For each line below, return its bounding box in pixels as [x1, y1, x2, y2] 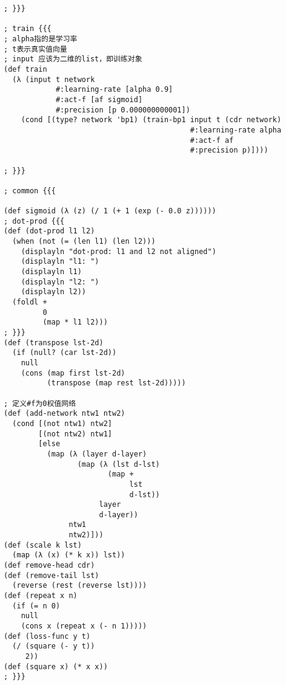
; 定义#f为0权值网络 [4, 399, 76, 408]
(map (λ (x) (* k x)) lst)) [12, 551, 125, 560]
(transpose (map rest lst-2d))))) [47, 379, 186, 388]
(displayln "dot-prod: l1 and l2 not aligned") [21, 247, 216, 256]
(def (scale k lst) [4, 540, 82, 549]
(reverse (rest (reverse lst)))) [12, 581, 147, 590]
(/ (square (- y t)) [12, 642, 95, 651]
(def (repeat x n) [4, 591, 78, 601]
